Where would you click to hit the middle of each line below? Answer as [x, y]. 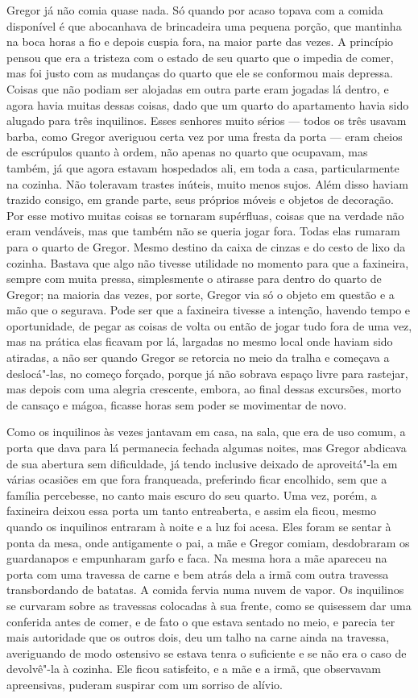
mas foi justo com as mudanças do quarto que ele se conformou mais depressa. [200, 73]
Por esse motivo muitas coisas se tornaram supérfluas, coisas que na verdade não [205, 215]
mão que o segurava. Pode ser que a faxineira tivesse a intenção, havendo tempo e [209, 310]
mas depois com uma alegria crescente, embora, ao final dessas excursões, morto [204, 389]
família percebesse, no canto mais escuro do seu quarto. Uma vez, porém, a [192, 494]
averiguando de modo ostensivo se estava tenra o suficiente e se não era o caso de [207, 652]
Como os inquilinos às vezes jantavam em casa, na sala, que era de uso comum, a [206, 432]
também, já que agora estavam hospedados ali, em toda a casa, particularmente [203, 167]
